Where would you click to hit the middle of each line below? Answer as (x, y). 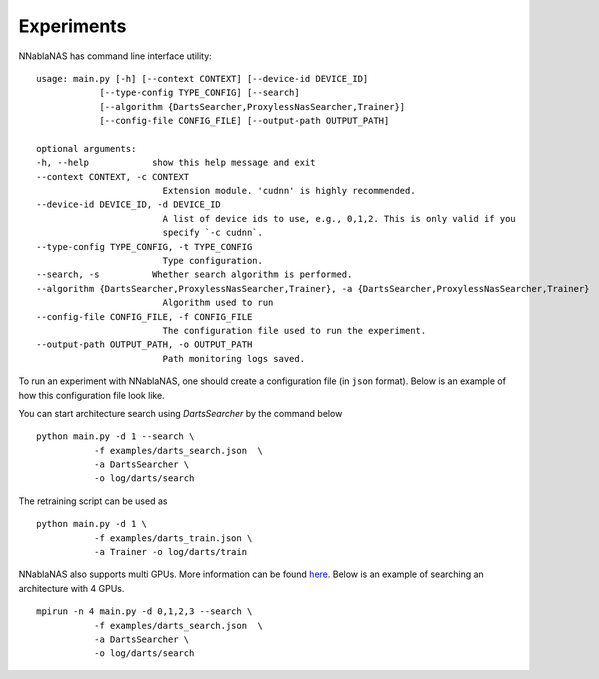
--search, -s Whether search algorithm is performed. (194, 274)
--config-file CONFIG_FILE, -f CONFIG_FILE (144, 316)
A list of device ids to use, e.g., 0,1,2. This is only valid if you (339, 218)
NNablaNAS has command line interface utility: (115, 56)
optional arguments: (86, 148)
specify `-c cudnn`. (213, 233)
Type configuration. (213, 261)
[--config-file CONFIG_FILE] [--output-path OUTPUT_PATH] (244, 121)
